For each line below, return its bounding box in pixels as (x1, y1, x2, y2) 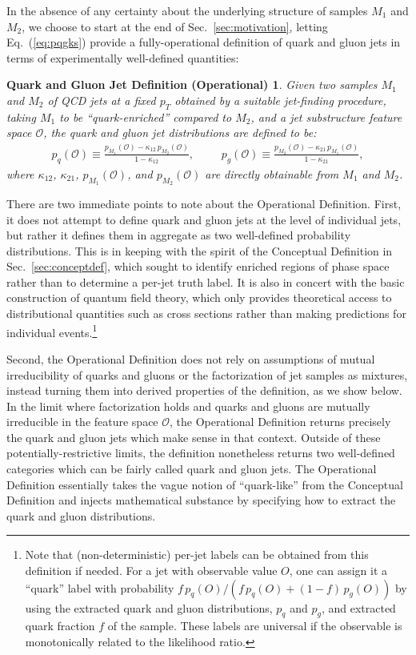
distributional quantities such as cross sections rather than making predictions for (6, 305, 406, 322)
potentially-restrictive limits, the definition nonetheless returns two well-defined (6, 444, 395, 461)
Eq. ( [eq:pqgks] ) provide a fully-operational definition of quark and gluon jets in (6, 34, 401, 50)
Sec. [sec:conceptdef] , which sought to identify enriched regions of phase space (6, 258, 390, 275)
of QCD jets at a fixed (47, 91, 156, 108)
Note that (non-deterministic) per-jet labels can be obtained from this (25, 546, 369, 563)
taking (6, 108, 36, 125)
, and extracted (321, 599, 396, 616)
